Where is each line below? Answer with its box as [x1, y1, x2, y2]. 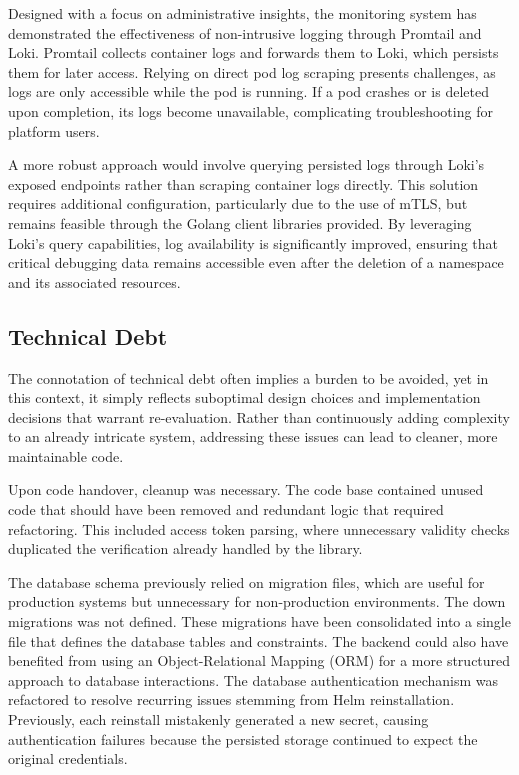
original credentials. [8, 748, 128, 769]
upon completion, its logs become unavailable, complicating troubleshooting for [8, 100, 493, 121]
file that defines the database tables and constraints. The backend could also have [8, 630, 509, 651]
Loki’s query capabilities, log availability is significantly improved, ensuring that [8, 232, 498, 253]
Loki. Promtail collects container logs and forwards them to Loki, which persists [8, 42, 499, 63]
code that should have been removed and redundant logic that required [8, 499, 444, 520]
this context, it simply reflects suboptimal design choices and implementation [8, 387, 481, 408]
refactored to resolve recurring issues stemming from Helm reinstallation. [8, 689, 455, 710]
